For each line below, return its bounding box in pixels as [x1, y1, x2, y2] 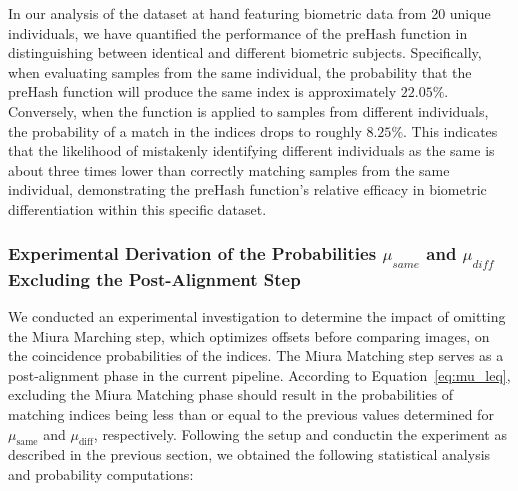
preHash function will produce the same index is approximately [8, 81, 397, 102]
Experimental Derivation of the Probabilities [8, 241, 377, 266]
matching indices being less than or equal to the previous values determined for [8, 403, 494, 424]
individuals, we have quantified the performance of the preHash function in [8, 22, 468, 43]
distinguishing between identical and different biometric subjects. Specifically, [8, 42, 482, 63]
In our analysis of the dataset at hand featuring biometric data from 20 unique [8, 3, 491, 23]
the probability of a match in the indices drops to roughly [8, 120, 362, 141]
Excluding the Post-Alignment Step [8, 266, 301, 291]
